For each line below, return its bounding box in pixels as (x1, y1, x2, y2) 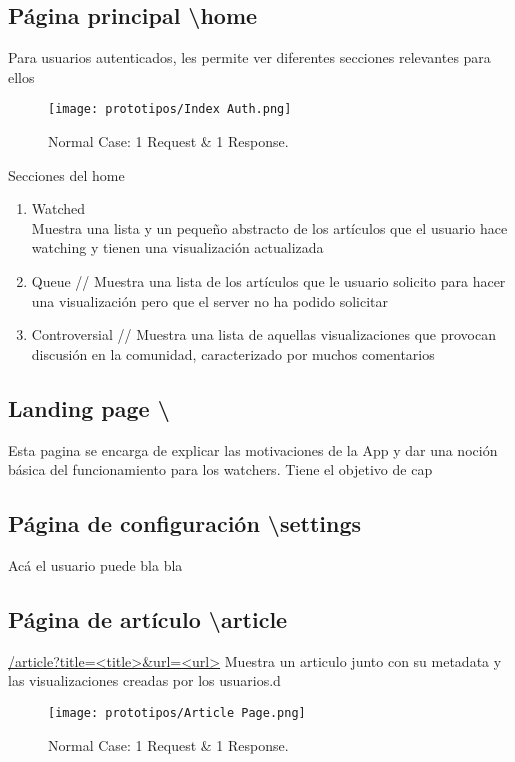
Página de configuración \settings (8, 508, 362, 539)
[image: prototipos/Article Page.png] (48, 705, 306, 720)
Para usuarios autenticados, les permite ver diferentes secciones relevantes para (8, 47, 491, 68)
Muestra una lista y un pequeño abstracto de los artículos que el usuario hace (31, 217, 508, 238)
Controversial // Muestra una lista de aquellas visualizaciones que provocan (31, 324, 496, 345)
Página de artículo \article (8, 603, 288, 634)
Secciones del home (8, 164, 125, 185)
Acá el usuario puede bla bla (8, 554, 183, 575)
